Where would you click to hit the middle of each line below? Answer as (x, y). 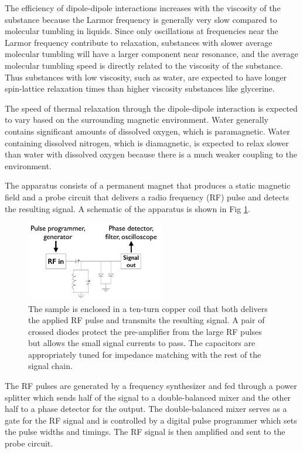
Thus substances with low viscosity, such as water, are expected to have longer (146, 77)
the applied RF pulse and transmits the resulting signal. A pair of (147, 320)
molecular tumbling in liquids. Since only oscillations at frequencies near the (142, 31)
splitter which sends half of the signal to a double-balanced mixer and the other (148, 397)
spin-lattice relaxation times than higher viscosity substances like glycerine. (140, 88)
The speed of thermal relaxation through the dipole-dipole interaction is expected (151, 108)
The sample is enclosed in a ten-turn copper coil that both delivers (148, 308)
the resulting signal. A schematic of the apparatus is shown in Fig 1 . (127, 208)
